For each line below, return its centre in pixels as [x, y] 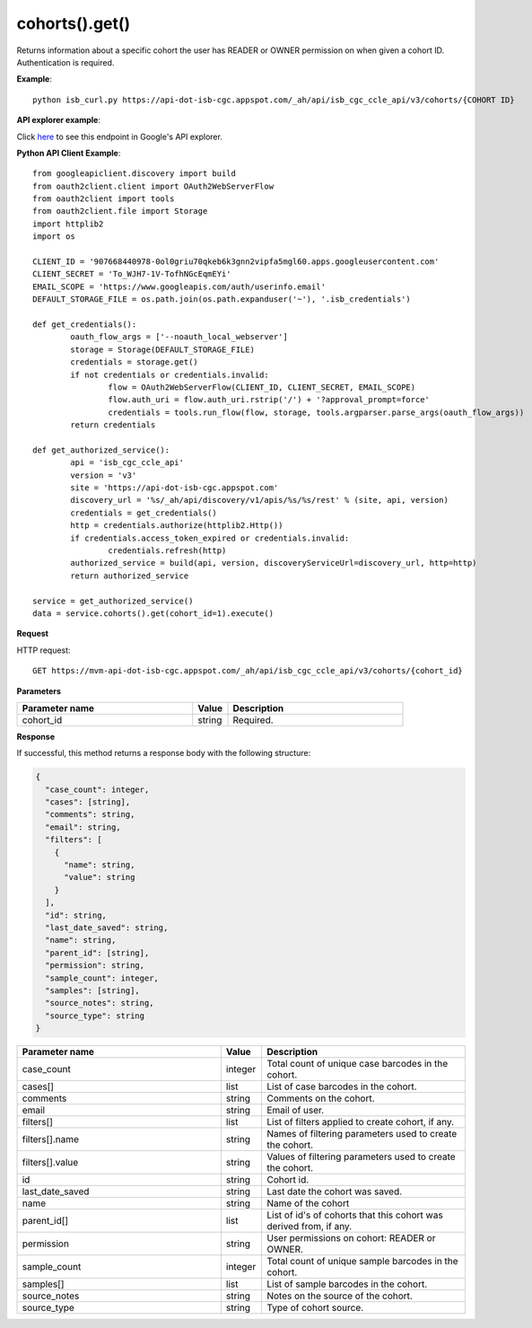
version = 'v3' [104, 475]
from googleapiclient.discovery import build [135, 174]
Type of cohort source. [315, 1308]
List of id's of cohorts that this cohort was [354, 1215]
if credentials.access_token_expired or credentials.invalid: [210, 538]
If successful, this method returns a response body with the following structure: [164, 753]
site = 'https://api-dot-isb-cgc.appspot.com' [174, 488]
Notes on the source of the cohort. [339, 1296]
